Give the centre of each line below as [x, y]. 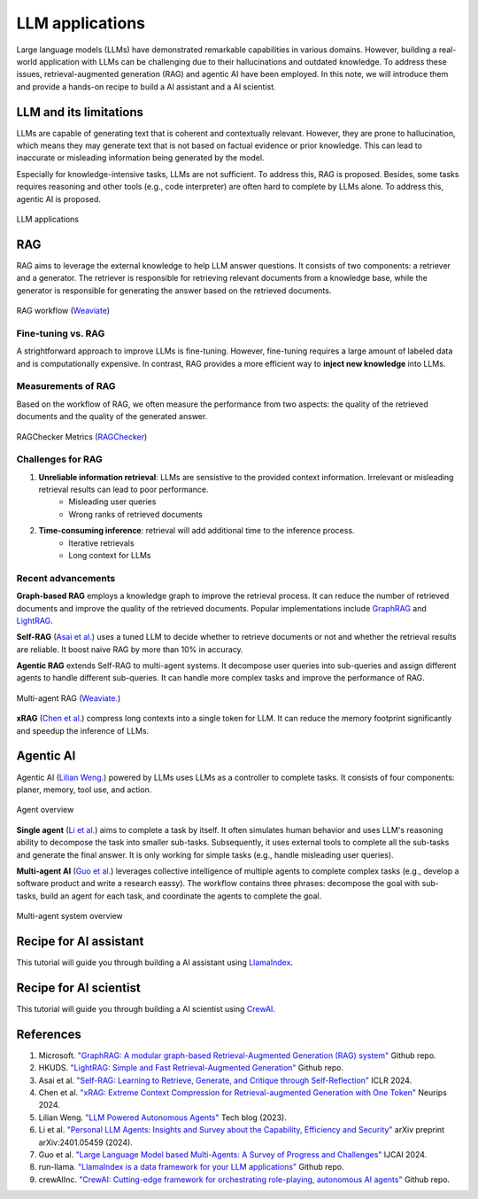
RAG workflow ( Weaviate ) [63, 311]
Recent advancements [66, 578]
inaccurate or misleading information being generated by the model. [140, 158]
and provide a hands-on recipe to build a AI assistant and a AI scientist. [146, 86]
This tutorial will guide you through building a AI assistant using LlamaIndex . [155, 962]
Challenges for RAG [59, 459]
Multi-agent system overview [69, 916]
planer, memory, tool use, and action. [84, 790]
